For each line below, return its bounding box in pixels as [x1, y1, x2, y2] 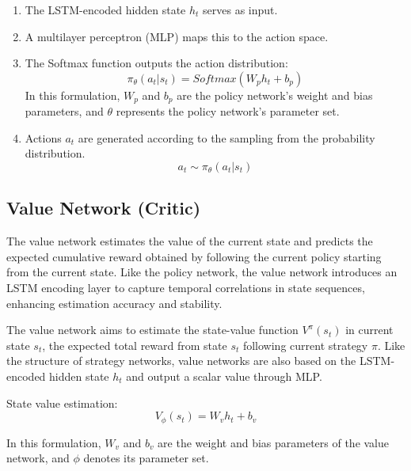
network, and [6, 450, 70, 466]
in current [345, 321, 394, 338]
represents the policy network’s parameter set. [116, 103, 340, 120]
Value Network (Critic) [6, 196, 201, 220]
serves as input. [203, 2, 278, 17]
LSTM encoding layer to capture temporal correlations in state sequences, [6, 279, 365, 295]
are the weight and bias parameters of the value [158, 434, 390, 450]
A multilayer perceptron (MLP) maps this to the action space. [25, 28, 329, 44]
